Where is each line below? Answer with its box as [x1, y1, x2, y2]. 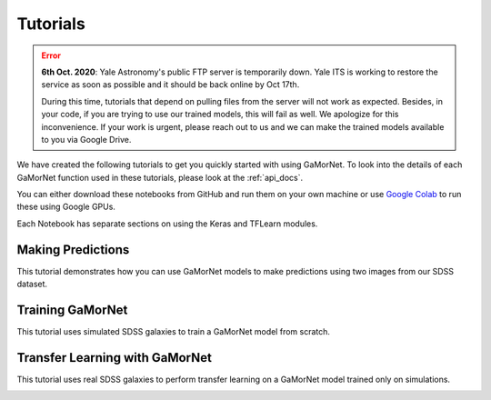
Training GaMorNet [16, 302, 128, 317]
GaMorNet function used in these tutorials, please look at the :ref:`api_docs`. [16, 172, 304, 183]
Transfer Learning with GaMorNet [16, 350, 213, 365]
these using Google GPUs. [16, 201, 115, 213]
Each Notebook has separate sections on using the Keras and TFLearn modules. [16, 218, 318, 229]
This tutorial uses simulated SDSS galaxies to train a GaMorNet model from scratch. [16, 326, 331, 337]
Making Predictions [16, 242, 130, 257]
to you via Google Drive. [41, 134, 132, 145]
